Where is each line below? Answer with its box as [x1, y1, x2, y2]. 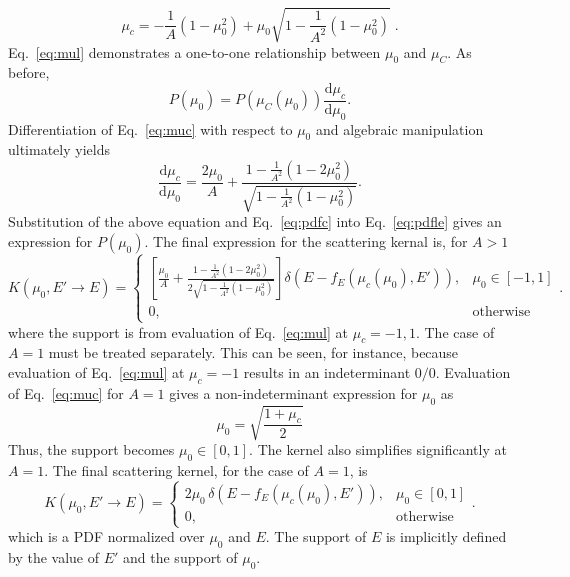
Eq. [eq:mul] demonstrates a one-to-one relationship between [8, 41, 381, 62]
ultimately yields [8, 139, 110, 160]
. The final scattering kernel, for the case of [44, 459, 309, 480]
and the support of [123, 546, 238, 567]
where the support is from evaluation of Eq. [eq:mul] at [8, 321, 348, 342]
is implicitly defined [385, 526, 507, 546]
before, [8, 62, 50, 83]
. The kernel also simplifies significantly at [249, 439, 507, 460]
